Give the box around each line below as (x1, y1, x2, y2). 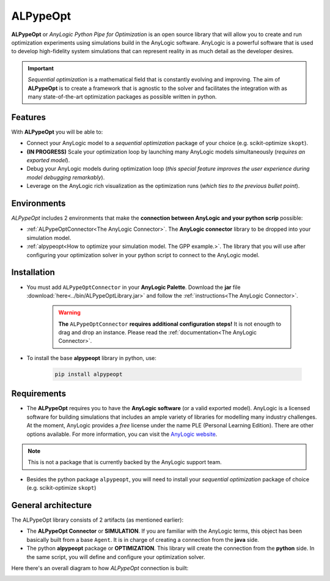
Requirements (11, 389, 67, 399)
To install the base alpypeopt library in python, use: (26, 354, 157, 361)
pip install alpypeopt (54, 370, 123, 378)
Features (11, 112, 46, 122)
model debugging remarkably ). (26, 173, 105, 181)
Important (28, 64, 54, 72)
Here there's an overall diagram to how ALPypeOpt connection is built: (11, 564, 189, 572)
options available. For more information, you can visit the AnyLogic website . (26, 430, 218, 438)
